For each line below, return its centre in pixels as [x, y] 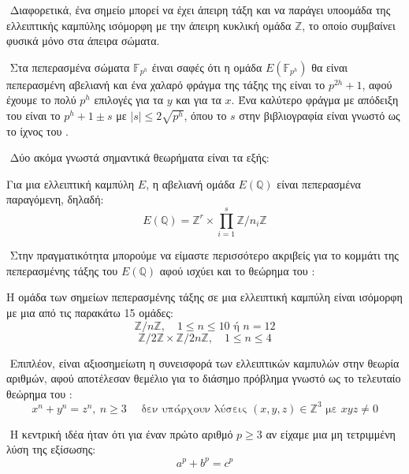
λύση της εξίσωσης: [51, 449]
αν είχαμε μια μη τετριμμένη [331, 433]
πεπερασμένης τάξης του [62, 270]
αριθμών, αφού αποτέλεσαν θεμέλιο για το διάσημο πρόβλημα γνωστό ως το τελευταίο [204, 378]
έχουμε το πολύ [41, 100]
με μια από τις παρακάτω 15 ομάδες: [90, 312]
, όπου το [205, 115]
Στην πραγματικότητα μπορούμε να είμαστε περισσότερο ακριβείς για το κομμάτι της [204, 255]
